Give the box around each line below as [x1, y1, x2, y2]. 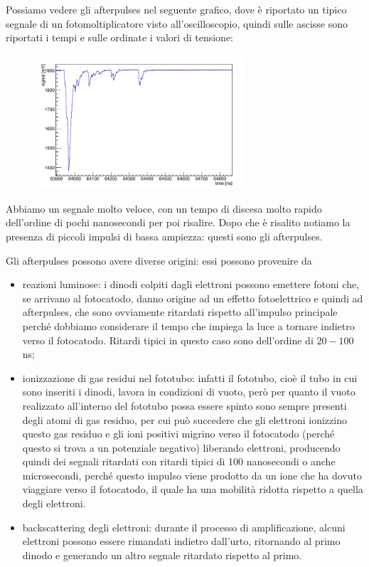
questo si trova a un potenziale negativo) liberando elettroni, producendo [22, 440, 341, 455]
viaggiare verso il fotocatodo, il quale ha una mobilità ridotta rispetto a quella [22, 482, 363, 497]
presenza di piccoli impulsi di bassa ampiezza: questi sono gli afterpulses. [6, 228, 323, 243]
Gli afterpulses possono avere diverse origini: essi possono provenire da [6, 253, 312, 267]
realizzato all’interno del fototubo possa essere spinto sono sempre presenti [22, 398, 347, 413]
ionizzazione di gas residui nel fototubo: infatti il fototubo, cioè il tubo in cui [22, 370, 358, 385]
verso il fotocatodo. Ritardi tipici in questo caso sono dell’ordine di [22, 332, 314, 347]
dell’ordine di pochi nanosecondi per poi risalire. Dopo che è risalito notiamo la [6, 215, 351, 230]
